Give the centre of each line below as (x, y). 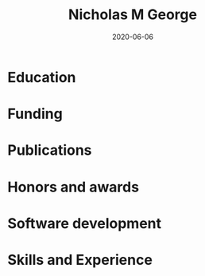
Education (42, 77)
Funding (35, 114)
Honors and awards (73, 187)
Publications (50, 150)
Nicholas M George (133, 15)
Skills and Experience (80, 260)
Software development (85, 223)
